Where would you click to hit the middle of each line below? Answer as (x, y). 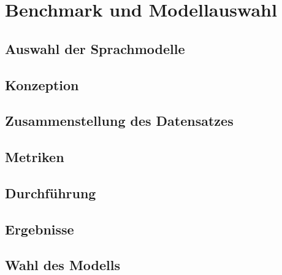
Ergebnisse (40, 229)
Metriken (35, 157)
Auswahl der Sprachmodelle (95, 48)
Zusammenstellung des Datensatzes (119, 121)
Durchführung (51, 192)
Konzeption (42, 84)
